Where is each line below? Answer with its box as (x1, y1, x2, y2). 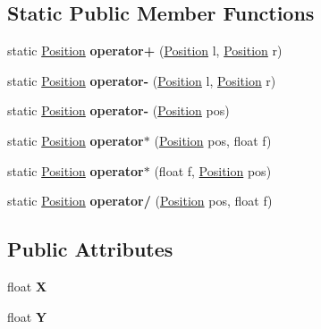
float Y (7, 307, 47, 325)
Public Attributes (7, 235, 173, 263)
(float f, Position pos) (154, 161, 272, 180)
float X (7, 276, 47, 295)
